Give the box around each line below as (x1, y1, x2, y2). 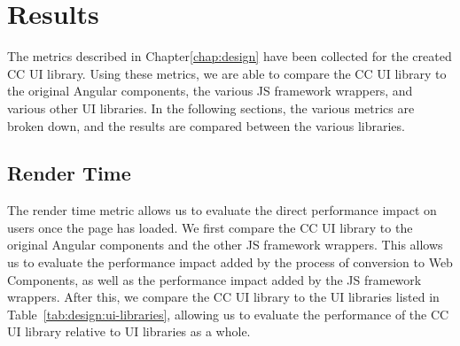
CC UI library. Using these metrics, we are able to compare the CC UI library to (7, 64, 447, 82)
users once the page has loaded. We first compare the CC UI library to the (7, 218, 413, 236)
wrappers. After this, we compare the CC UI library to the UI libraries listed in (7, 288, 440, 306)
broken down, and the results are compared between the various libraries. (7, 116, 405, 135)
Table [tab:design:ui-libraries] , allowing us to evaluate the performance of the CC (7, 304, 449, 323)
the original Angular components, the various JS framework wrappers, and (7, 81, 413, 100)
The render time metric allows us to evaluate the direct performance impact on (7, 201, 437, 219)
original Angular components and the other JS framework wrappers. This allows (7, 235, 443, 254)
